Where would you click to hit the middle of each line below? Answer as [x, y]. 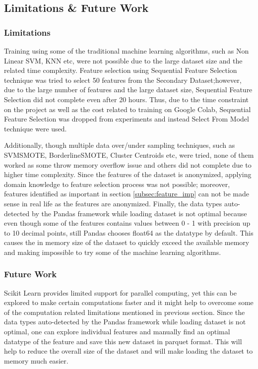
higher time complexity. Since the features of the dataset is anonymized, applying [128, 174]
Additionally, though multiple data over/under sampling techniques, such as [120, 145]
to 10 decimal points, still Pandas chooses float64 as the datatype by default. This [129, 232]
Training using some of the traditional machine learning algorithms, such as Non [127, 51]
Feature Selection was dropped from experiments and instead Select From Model [127, 119]
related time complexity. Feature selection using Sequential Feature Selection [121, 70]
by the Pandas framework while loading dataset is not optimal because [139, 213]
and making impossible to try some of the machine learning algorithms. [113, 252]
